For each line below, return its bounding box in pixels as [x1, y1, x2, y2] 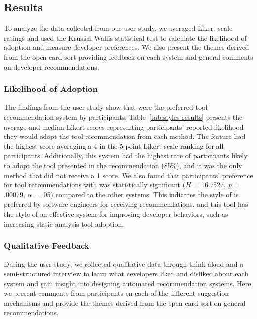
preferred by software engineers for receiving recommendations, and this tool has [4, 199, 248, 209]
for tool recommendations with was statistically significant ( [4, 180, 186, 190]
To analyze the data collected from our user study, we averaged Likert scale [4, 23, 233, 33]
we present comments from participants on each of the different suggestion [4, 288, 229, 298]
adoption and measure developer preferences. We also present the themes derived [4, 42, 249, 52]
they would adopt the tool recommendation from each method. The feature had [4, 131, 246, 141]
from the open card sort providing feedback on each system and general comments [4, 51, 253, 62]
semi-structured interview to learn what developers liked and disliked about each [4, 268, 249, 278]
